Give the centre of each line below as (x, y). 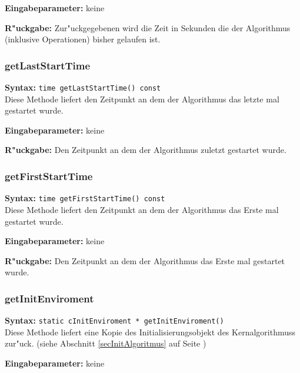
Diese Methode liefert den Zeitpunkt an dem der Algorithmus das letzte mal (142, 99)
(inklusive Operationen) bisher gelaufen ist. (83, 39)
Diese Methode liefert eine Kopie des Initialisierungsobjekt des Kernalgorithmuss (150, 332)
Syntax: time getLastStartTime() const (83, 87)
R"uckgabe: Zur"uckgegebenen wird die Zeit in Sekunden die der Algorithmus (148, 27)
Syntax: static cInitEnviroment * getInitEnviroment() (114, 320)
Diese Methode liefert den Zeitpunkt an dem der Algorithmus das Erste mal (142, 209)
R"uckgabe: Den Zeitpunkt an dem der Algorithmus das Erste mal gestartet (145, 260)
